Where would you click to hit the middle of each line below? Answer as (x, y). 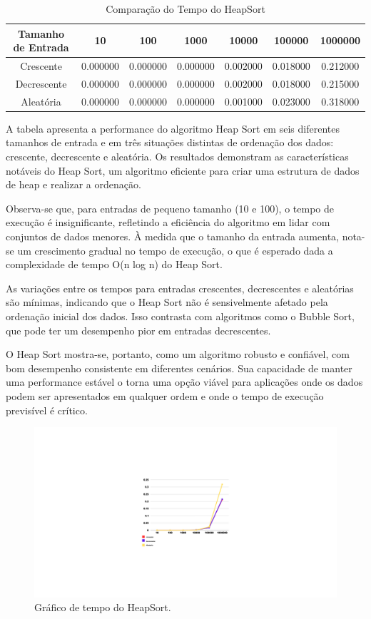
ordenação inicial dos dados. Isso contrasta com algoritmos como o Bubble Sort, (180, 316)
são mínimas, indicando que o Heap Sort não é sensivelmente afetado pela (167, 302)
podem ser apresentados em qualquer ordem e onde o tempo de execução (165, 395)
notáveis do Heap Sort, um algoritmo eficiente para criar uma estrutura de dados (183, 170)
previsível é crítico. (47, 410)
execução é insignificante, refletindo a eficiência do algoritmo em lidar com (168, 222)
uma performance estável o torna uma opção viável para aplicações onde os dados (184, 382)
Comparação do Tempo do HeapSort (185, 9)
